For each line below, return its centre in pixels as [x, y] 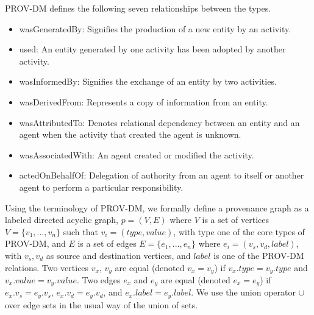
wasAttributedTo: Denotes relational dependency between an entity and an [159, 122]
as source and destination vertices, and [118, 255]
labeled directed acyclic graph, [62, 220]
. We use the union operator [243, 292]
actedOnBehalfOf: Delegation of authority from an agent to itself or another [162, 175]
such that [80, 231]
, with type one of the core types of [239, 231]
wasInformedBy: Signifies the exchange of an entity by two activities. [148, 81]
